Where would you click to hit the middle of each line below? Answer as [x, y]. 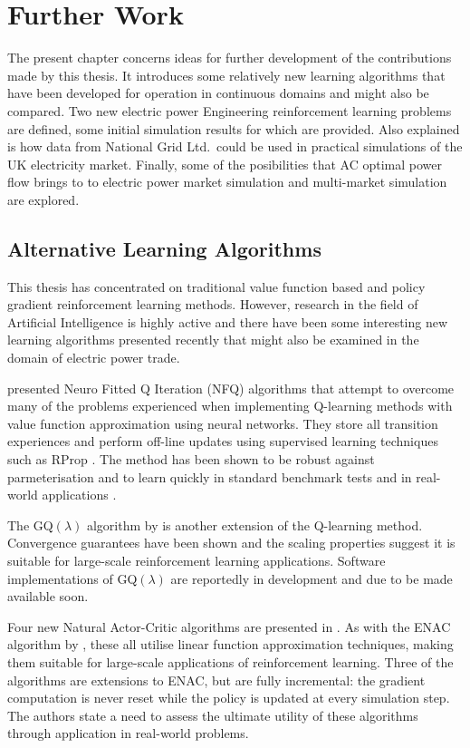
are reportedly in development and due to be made [312, 578]
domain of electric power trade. [94, 358]
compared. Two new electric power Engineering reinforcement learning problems [230, 110]
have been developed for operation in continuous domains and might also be [218, 93]
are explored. [43, 199]
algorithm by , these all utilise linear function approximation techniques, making [230, 644]
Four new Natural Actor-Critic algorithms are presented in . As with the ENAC [229, 626]
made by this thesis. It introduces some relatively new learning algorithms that [226, 75]
